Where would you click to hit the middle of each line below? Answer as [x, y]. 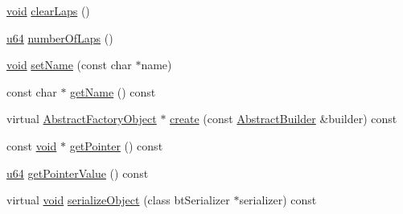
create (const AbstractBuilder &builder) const [284, 119]
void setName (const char [69, 65]
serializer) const [278, 200]
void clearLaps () [48, 10]
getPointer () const [116, 145]
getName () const [113, 91]
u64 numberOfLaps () [60, 37]
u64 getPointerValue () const [78, 173]
